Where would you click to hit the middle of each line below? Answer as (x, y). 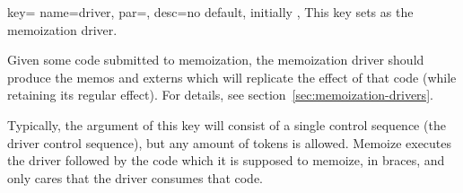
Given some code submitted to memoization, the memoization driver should (216, 60)
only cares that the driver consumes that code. (135, 177)
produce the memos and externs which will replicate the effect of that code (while (232, 77)
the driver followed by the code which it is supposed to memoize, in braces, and (226, 160)
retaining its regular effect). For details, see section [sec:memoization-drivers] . (220, 95)
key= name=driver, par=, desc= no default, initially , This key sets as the (210, 12)
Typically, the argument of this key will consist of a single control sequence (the (227, 124)
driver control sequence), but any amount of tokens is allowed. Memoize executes (230, 142)
